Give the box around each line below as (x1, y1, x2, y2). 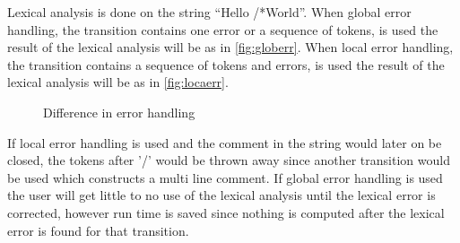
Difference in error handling (43, 102, 195, 121)
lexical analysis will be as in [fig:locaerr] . (7, 73, 229, 91)
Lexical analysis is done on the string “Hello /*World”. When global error (7, 3, 412, 21)
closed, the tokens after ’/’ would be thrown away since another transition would (7, 151, 450, 169)
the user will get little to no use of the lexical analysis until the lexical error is (7, 186, 436, 204)
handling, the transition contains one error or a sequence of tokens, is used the (7, 20, 438, 39)
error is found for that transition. (7, 221, 189, 239)
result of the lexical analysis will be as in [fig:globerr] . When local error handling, (7, 38, 454, 56)
